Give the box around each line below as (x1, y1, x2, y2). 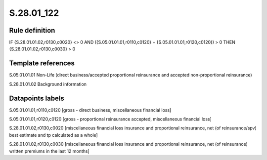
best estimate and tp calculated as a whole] (9, 132, 98, 138)
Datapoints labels (9, 94, 64, 102)
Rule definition (9, 26, 55, 35)
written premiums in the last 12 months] (9, 148, 90, 154)
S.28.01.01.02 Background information (9, 81, 87, 87)
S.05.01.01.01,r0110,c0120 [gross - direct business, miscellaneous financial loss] (9, 107, 172, 113)
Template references (9, 59, 75, 68)
